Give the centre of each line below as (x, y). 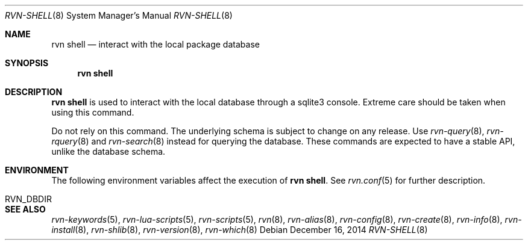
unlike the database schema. (108, 151)
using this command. (93, 112)
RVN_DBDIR (28, 199)
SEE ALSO (25, 209)
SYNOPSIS (27, 63)
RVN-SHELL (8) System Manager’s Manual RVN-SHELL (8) (119, 15)
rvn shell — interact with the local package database (156, 44)
